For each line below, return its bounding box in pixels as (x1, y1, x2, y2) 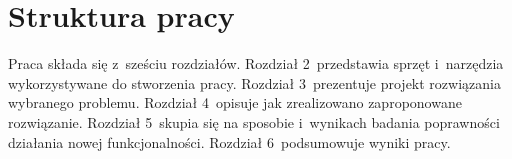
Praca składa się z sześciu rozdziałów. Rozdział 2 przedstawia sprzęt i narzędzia (8, 53, 504, 74)
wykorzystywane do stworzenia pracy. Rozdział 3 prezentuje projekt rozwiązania (8, 72, 501, 93)
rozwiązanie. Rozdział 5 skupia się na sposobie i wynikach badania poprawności (8, 111, 500, 132)
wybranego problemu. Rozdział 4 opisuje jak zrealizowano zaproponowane (8, 92, 462, 113)
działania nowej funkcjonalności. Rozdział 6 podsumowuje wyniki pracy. (8, 131, 451, 152)
